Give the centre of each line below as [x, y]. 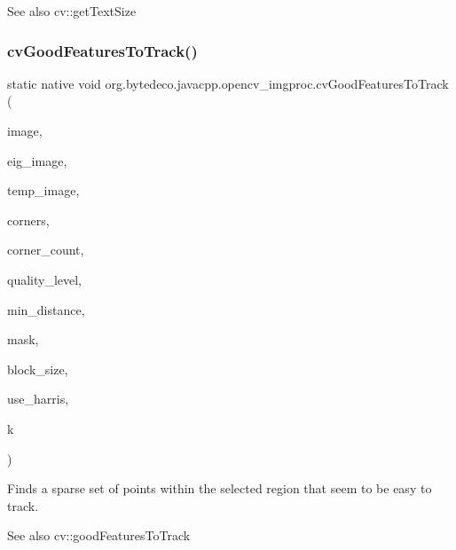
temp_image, [43, 190]
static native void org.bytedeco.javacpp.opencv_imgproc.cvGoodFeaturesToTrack [228, 83]
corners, [28, 220]
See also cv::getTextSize [72, 11]
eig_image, [37, 160]
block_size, [38, 369]
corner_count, [46, 250]
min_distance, [46, 309]
